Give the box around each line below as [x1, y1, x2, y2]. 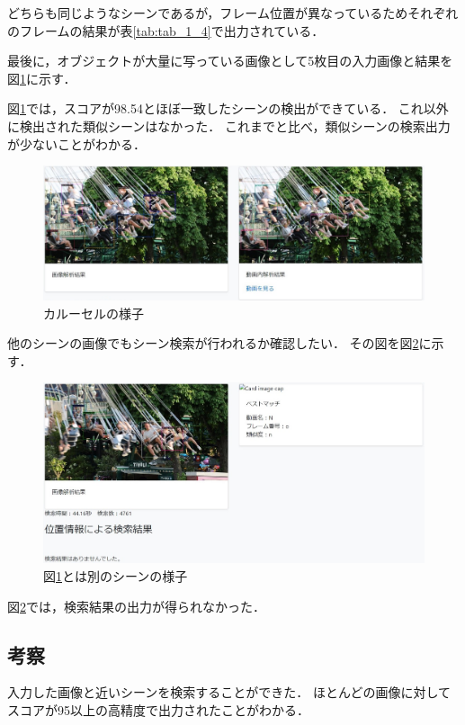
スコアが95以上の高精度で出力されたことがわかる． [7, 701, 309, 720]
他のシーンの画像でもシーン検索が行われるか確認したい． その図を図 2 [7, 334, 419, 353]
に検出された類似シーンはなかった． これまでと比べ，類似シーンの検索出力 [7, 116, 451, 135]
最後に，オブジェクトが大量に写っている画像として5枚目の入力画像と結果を [7, 51, 453, 70]
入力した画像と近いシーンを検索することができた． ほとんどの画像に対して [7, 683, 452, 702]
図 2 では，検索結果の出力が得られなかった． [7, 596, 265, 615]
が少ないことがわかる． [7, 134, 146, 153]
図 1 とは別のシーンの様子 [43, 567, 188, 586]
